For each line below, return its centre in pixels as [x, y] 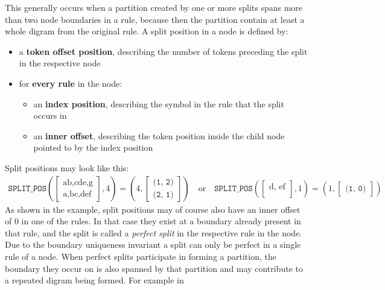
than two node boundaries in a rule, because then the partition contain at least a [155, 19]
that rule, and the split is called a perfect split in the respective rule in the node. [154, 232]
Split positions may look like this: [67, 167]
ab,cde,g [78, 183]
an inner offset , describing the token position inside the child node [159, 135]
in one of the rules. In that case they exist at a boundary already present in [161, 221]
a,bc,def [77, 194]
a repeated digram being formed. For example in [94, 280]
